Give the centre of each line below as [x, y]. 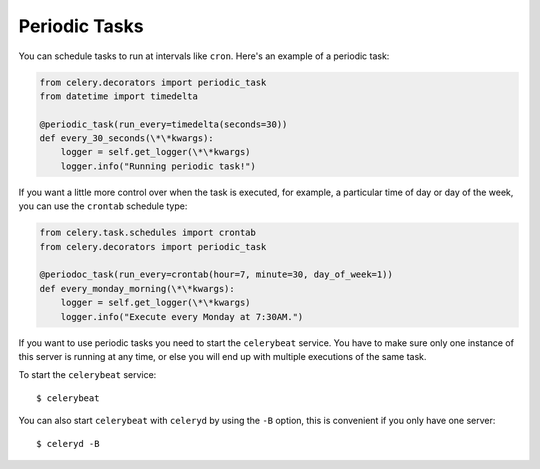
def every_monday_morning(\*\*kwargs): [137, 288]
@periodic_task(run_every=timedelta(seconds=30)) [163, 124]
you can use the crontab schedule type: [103, 206]
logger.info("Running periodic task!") [158, 166]
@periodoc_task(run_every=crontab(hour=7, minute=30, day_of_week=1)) [216, 274]
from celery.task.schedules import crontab [148, 233]
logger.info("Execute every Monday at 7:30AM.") [182, 316]
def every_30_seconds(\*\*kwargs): [126, 138]
